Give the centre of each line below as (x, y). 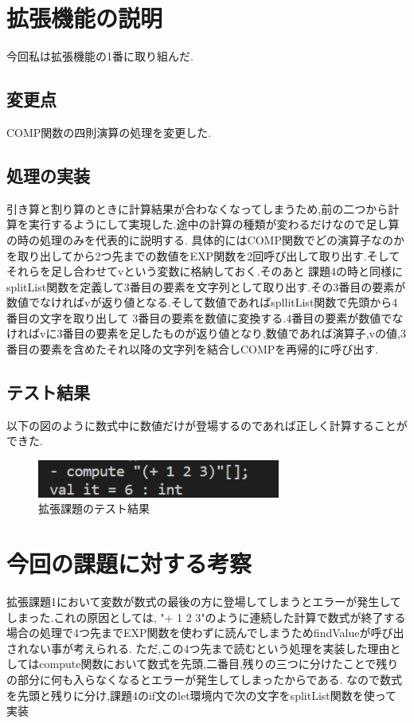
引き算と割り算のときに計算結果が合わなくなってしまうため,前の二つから (197, 208)
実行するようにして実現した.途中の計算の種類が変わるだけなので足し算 (214, 224)
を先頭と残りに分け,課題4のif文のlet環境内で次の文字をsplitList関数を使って (202, 695)
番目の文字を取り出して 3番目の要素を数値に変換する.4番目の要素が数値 (194, 317)
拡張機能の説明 (85, 18)
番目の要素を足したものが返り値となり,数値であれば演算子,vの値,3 (234, 333)
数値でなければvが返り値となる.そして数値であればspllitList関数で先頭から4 (202, 302)
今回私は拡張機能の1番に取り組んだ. (100, 56)
